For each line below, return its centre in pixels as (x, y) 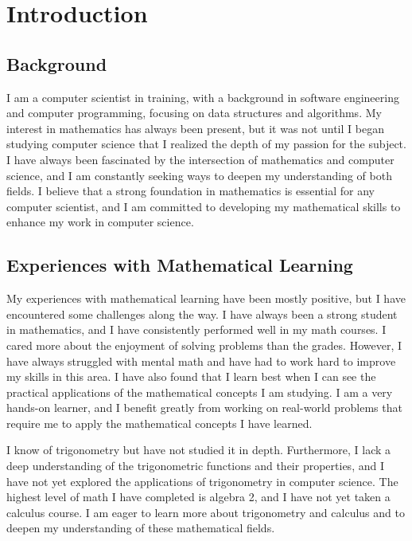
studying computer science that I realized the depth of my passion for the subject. (206, 144)
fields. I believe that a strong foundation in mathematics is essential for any (190, 191)
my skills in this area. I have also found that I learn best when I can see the (191, 376)
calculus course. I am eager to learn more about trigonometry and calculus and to (206, 512)
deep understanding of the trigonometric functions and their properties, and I (195, 466)
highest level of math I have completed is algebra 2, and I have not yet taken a (198, 497)
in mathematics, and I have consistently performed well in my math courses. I (196, 329)
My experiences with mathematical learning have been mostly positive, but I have (206, 298)
